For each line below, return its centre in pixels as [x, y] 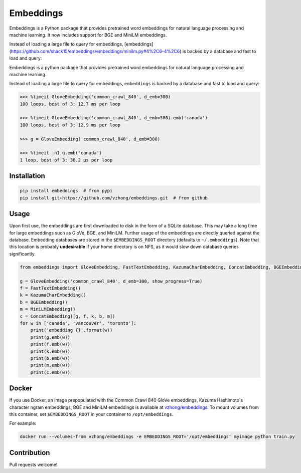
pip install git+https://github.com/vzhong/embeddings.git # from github [114, 198]
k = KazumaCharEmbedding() [53, 295]
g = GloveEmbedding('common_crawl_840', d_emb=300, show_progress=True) [111, 281]
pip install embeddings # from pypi [66, 191]
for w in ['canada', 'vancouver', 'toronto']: [78, 323]
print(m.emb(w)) [50, 365]
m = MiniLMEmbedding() [48, 309]
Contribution [30, 453]
